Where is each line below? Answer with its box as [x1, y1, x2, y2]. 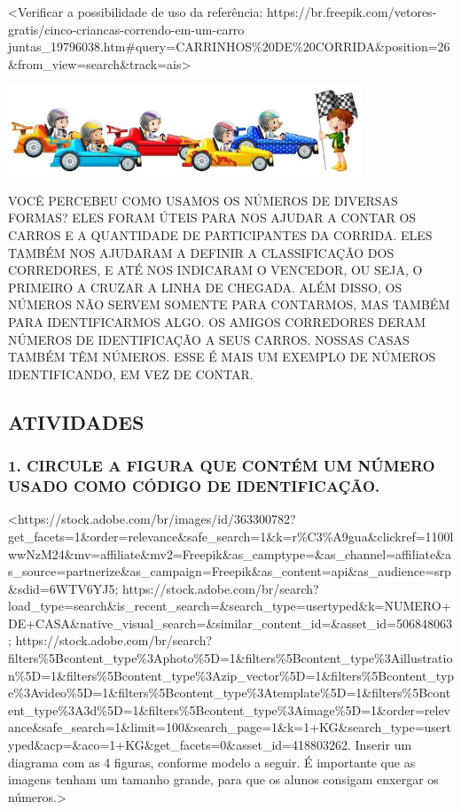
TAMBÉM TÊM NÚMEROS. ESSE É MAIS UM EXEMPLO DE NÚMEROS [8, 347, 436, 366]
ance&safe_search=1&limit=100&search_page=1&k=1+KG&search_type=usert [8, 718, 451, 736]
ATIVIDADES [8, 408, 145, 435]
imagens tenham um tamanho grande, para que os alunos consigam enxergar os [8, 770, 439, 789]
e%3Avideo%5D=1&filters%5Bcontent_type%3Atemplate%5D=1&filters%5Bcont [8, 683, 451, 702]
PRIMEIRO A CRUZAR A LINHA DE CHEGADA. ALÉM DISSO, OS [8, 277, 402, 296]
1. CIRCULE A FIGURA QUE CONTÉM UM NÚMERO [8, 455, 435, 477]
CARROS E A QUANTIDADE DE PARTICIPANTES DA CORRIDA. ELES [8, 226, 433, 245]
